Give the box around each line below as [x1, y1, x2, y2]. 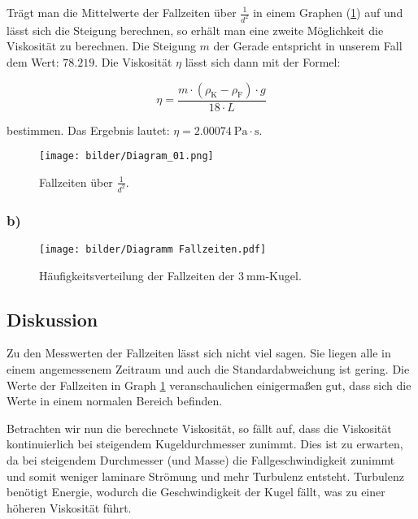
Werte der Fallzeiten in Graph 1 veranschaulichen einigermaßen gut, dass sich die [7, 376, 411, 393]
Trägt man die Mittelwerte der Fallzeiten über [7, 4, 237, 20]
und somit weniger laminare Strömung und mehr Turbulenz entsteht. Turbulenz [7, 467, 404, 484]
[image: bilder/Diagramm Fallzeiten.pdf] [39, 244, 267, 256]
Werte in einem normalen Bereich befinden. [7, 392, 223, 409]
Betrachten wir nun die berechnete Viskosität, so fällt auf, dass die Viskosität [7, 419, 392, 436]
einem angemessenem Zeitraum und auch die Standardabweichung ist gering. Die [7, 361, 410, 378]
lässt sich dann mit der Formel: [185, 54, 341, 71]
